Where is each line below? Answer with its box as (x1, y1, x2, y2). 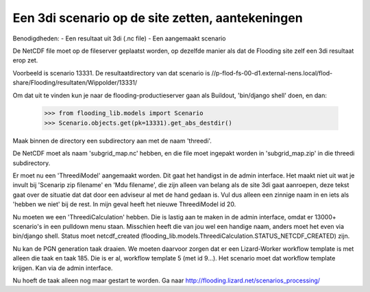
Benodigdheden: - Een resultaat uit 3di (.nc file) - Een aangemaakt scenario (12, 34, 226, 42)
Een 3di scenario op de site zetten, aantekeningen (12, 10, 303, 25)
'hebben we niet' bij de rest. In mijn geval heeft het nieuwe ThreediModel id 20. (12, 200, 236, 208)
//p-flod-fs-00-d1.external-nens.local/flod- (211, 69, 333, 77)
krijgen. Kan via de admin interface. (12, 264, 113, 272)
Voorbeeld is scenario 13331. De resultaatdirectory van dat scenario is (12, 69, 210, 77)
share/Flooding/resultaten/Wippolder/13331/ (12, 79, 138, 87)
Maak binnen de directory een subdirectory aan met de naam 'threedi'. (12, 136, 212, 145)
